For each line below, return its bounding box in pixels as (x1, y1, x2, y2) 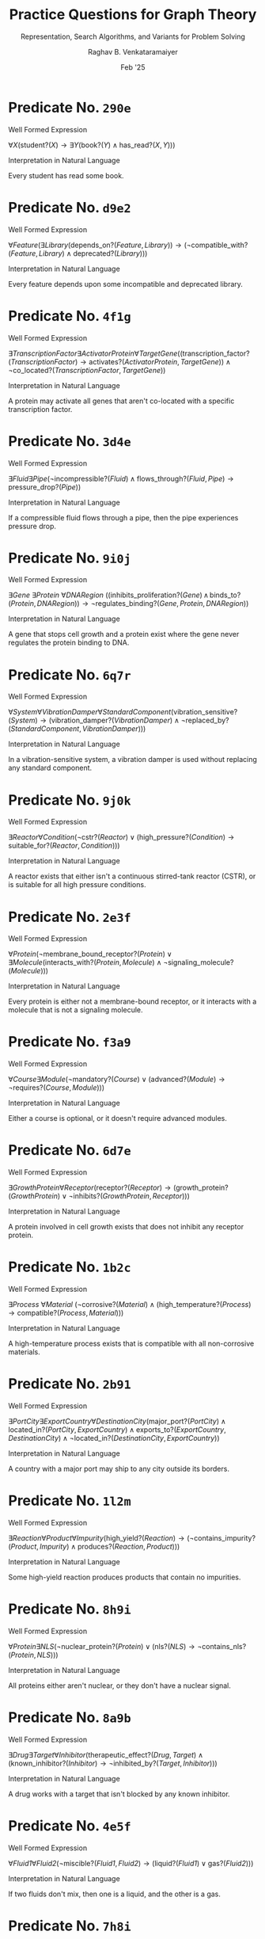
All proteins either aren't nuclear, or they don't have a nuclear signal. (8, 1681, 232, 1690)
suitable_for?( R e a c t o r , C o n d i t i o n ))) (8, 841, 120, 851)
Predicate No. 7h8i (8, 1917, 132, 1934)
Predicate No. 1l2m (8, 1491, 132, 1510)
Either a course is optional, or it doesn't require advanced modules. (8, 1114, 227, 1123)
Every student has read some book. (8, 170, 124, 180)
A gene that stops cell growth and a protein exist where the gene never (8, 630, 240, 639)
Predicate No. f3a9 (8, 1033, 132, 1051)
